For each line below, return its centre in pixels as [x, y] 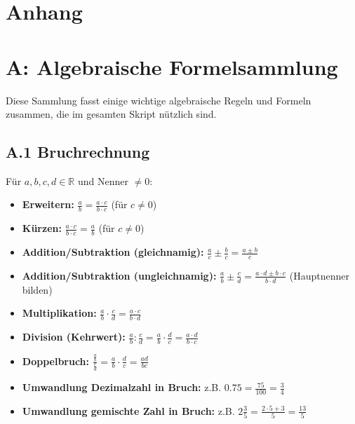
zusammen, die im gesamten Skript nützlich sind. [111, 114]
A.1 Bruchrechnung [78, 152]
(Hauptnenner [319, 275]
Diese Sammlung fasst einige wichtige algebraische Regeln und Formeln [159, 100]
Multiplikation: [59, 313]
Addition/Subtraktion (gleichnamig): [113, 252]
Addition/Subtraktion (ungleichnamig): [119, 275]
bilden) [37, 289]
